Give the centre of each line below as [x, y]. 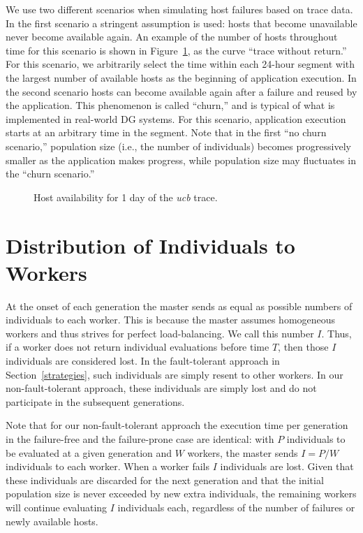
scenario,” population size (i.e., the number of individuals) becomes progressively [178, 146]
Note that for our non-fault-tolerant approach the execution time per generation [177, 425]
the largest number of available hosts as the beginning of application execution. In [181, 77]
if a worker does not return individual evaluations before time [138, 347]
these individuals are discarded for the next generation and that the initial [165, 480]
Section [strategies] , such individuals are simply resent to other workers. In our [175, 374]
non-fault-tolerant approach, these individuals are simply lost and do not [161, 388]
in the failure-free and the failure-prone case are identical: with [140, 438]
